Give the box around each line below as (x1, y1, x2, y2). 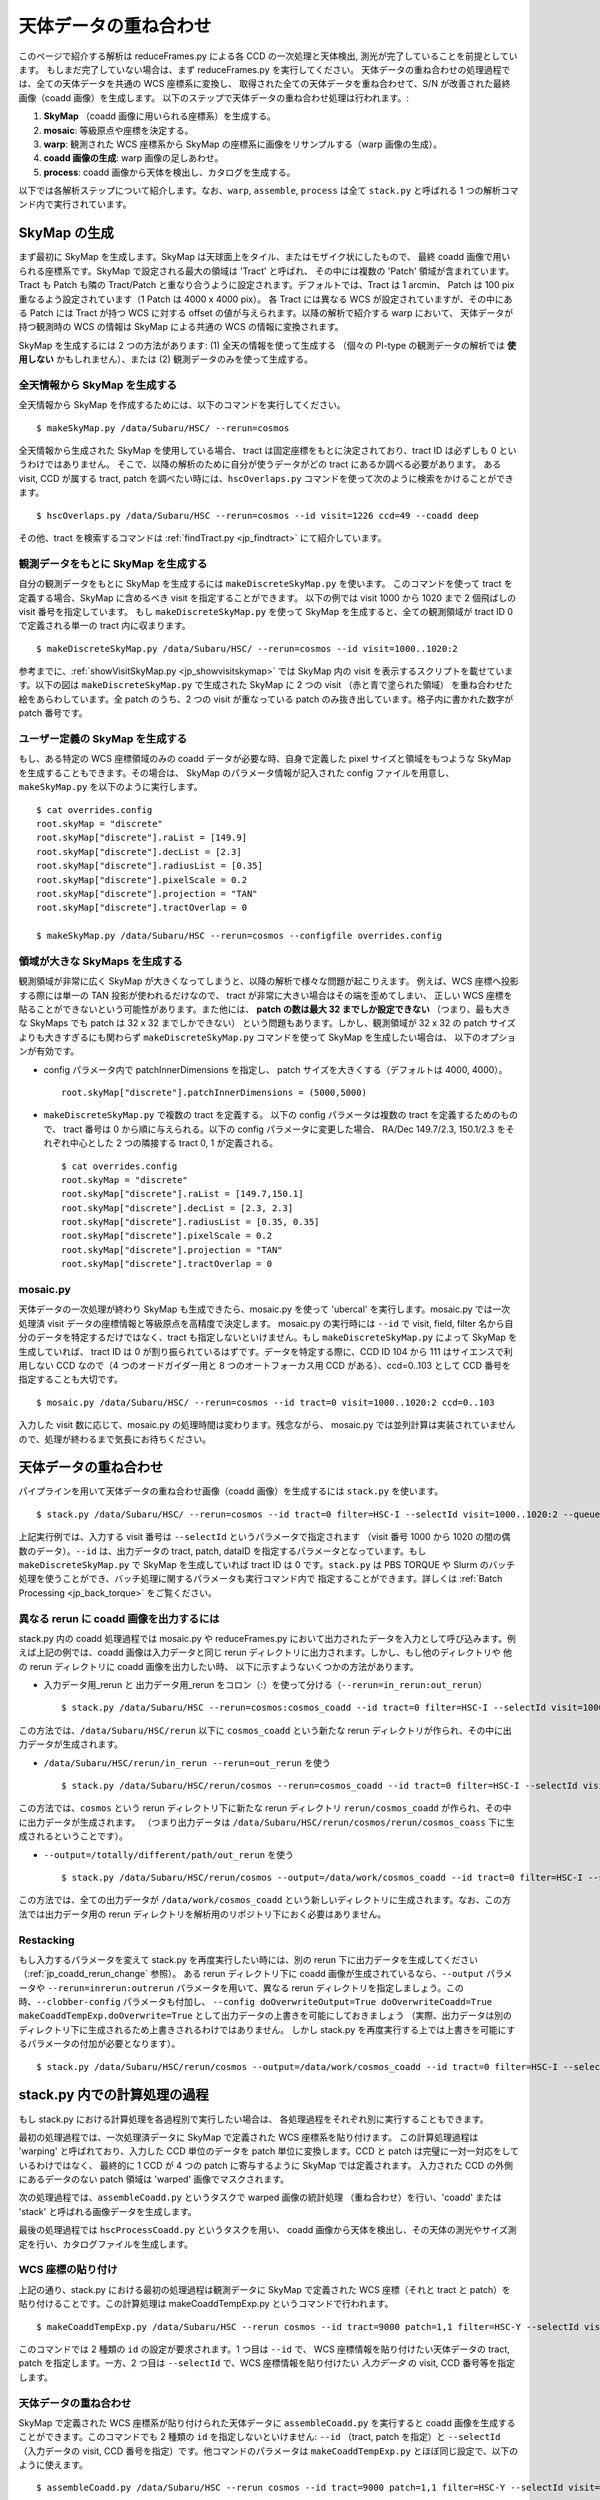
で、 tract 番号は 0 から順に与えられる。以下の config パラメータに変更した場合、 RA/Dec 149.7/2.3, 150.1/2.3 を (43, 1123, 506, 1135)
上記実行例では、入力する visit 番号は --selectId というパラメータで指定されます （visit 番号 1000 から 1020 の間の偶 (18, 1531, 511, 1543)
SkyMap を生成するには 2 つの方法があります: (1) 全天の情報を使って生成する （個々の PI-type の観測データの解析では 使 (18, 339, 517, 351)
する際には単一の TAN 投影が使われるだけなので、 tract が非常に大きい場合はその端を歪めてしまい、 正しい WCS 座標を (18, 989, 513, 1001)
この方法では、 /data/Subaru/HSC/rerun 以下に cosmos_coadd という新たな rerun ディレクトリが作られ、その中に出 (18, 1724, 512, 1736)
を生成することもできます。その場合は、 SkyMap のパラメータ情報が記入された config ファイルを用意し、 (18, 766, 455, 779)
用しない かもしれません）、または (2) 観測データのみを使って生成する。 (18, 353, 314, 365)
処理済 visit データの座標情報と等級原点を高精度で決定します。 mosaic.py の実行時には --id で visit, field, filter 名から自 (18, 1317, 514, 1329)
